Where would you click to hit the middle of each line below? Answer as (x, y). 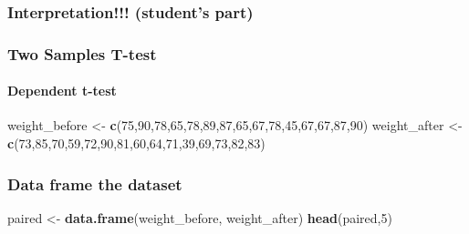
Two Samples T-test (82, 53)
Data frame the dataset (95, 183)
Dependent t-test (62, 91)
